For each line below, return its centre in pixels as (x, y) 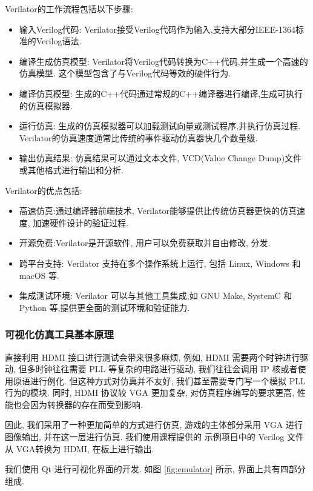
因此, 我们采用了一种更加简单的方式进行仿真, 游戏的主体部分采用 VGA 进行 (154, 425)
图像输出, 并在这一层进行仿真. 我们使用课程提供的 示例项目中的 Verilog (145, 437)
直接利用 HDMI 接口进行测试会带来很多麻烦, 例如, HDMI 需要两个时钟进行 (153, 357)
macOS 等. (39, 275)
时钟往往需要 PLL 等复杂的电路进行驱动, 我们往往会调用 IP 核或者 (166, 369)
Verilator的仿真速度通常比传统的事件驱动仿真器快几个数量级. (138, 137)
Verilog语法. (59, 41)
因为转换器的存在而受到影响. (86, 404)
